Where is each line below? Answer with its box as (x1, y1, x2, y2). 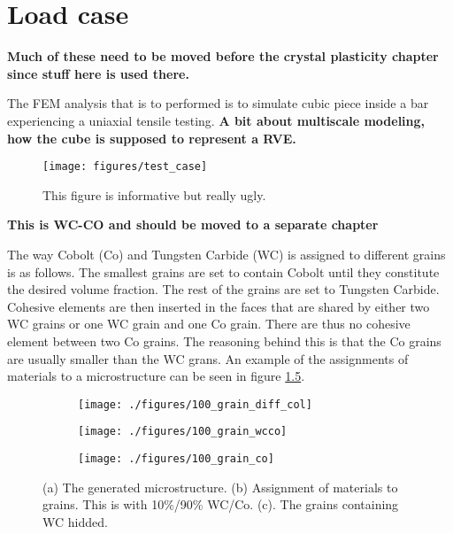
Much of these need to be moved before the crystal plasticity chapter (7, 47, 439, 66)
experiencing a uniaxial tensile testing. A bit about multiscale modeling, (7, 111, 426, 129)
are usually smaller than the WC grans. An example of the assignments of (7, 349, 409, 368)
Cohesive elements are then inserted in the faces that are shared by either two (7, 297, 430, 315)
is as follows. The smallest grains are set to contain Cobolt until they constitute (7, 262, 440, 281)
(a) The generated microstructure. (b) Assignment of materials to (42, 477, 398, 496)
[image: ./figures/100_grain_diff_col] (78, 398, 312, 411)
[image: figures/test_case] (42, 160, 208, 174)
